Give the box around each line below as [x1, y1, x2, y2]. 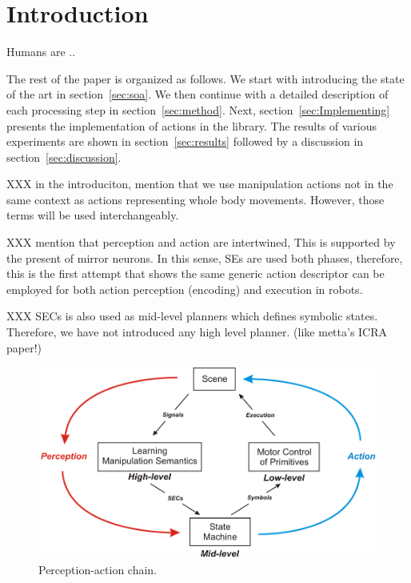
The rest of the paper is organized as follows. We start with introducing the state [6, 70, 405, 86]
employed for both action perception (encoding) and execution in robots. [6, 280, 363, 297]
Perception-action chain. [38, 561, 158, 577]
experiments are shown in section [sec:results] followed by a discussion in [6, 133, 364, 150]
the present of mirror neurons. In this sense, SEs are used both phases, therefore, [6, 249, 403, 266]
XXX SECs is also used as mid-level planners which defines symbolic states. [6, 308, 378, 324]
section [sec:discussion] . [6, 148, 122, 165]
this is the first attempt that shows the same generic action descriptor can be [6, 265, 385, 282]
